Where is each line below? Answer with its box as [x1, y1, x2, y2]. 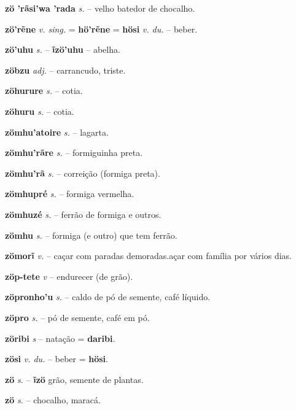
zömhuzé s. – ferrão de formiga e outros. [5, 207, 162, 220]
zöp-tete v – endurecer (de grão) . [5, 269, 133, 282]
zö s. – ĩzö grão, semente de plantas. [5, 373, 144, 385]
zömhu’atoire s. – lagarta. [5, 125, 109, 138]
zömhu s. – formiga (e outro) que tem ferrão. [5, 228, 177, 241]
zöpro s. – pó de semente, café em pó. [5, 311, 150, 323]
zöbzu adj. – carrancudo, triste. [5, 63, 126, 76]
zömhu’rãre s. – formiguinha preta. [5, 146, 143, 159]
